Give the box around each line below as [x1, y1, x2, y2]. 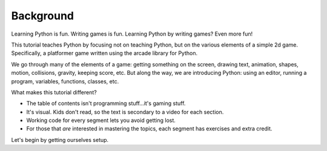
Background [11, 9, 74, 22]
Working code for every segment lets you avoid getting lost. [26, 117, 176, 124]
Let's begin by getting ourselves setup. [11, 136, 109, 143]
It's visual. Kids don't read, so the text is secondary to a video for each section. [26, 108, 224, 115]
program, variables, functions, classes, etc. [11, 77, 119, 85]
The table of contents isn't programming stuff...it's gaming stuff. [26, 100, 186, 107]
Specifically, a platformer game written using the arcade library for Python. [11, 50, 198, 57]
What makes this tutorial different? [11, 88, 97, 96]
